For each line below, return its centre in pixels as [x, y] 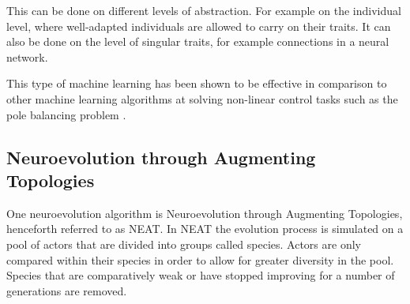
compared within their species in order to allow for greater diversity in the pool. [200, 259]
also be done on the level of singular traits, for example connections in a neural [198, 41]
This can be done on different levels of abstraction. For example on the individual [204, 10]
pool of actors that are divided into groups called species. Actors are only [184, 244]
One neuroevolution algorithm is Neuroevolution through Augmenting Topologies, [205, 213]
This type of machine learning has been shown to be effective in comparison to [197, 83]
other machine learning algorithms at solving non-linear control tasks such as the [202, 98]
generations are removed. [67, 290]
